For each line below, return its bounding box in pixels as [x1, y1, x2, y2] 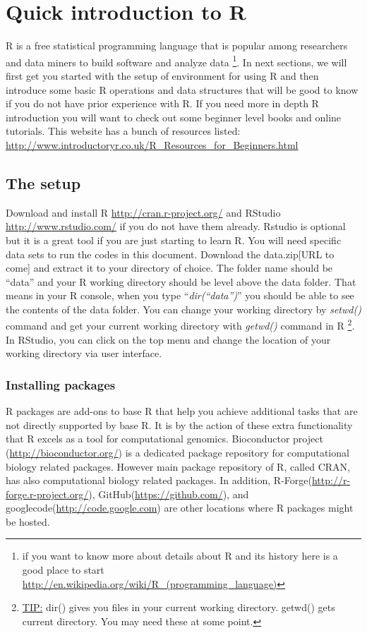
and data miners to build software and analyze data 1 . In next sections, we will [6, 52, 347, 69]
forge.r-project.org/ [6, 486, 89, 501]
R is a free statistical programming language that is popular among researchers [6, 38, 348, 53]
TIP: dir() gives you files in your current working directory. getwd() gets [22, 600, 335, 615]
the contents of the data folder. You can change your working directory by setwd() [6, 301, 361, 316]
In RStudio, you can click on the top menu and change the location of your [6, 332, 331, 346]
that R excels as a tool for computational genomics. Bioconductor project [6, 431, 323, 446]
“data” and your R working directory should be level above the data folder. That [6, 274, 356, 289]
